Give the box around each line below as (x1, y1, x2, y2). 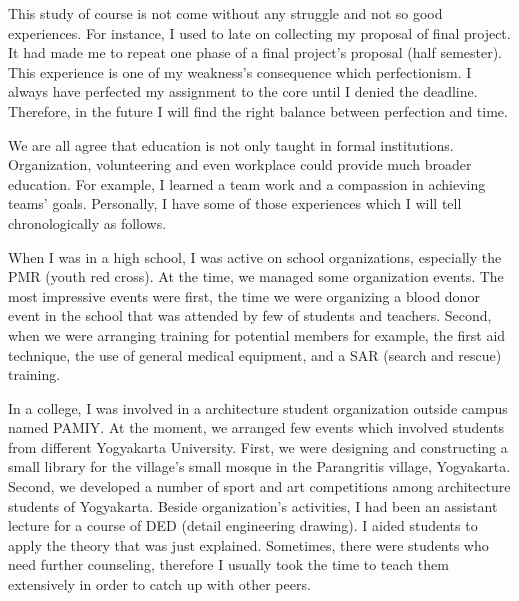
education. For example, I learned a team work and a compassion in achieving (8, 173, 486, 194)
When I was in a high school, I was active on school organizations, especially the (8, 246, 502, 267)
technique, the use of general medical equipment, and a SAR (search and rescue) (8, 344, 502, 365)
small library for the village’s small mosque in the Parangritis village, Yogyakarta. (8, 456, 511, 477)
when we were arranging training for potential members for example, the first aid (8, 324, 506, 345)
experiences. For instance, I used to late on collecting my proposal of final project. (8, 22, 511, 43)
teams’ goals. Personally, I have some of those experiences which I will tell (8, 193, 462, 214)
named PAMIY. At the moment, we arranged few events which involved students (8, 417, 504, 438)
